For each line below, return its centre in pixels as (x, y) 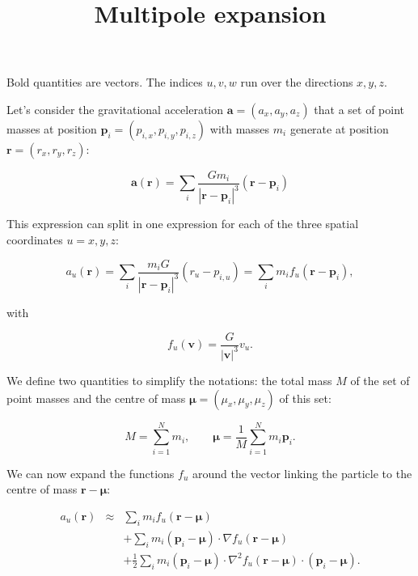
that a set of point (359, 109)
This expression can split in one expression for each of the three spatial (183, 224)
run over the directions (297, 82)
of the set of (380, 380)
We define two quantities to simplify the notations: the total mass (169, 380)
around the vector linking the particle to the (302, 473)
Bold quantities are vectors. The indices (105, 82)
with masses (240, 128)
